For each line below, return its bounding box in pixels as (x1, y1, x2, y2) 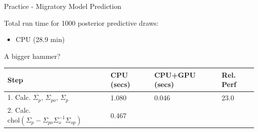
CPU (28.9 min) (15, 34, 65, 44)
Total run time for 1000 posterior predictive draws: (4, 17, 159, 28)
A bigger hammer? (4, 50, 61, 61)
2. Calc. (7, 105, 31, 115)
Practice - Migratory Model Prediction (4, 1, 122, 11)
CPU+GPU (154, 69, 196, 80)
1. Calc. (7, 92, 31, 102)
